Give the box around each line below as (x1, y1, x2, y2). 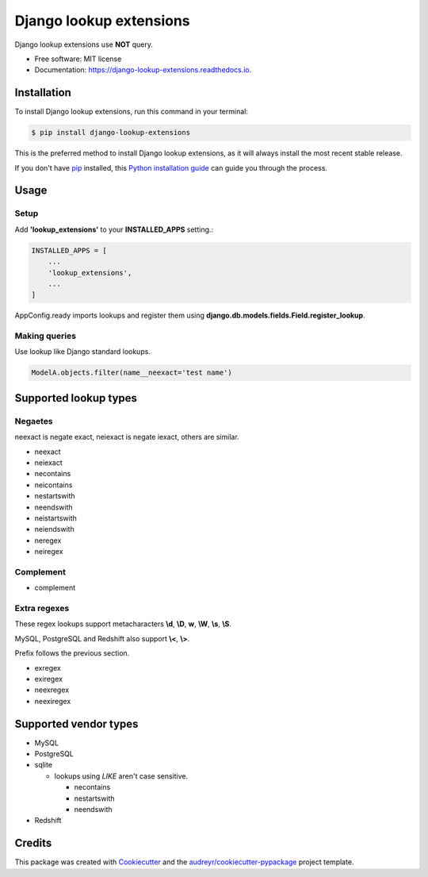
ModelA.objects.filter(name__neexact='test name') (31, 368, 233, 377)
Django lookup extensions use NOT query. (14, 40, 154, 49)
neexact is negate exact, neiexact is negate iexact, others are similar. (14, 433, 239, 442)
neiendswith (34, 525, 75, 534)
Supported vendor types (14, 717, 139, 730)
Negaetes (14, 415, 53, 426)
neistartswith (34, 513, 77, 523)
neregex (34, 536, 62, 545)
